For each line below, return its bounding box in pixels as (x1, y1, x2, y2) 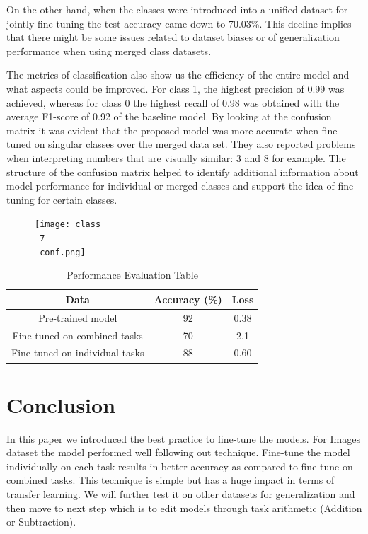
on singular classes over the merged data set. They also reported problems (34, 137, 356, 151)
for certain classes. (38, 192, 117, 207)
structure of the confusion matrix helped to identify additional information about (6, 164, 359, 179)
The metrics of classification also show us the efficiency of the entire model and (6, 67, 350, 82)
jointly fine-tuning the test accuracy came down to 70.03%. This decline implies (6, 16, 352, 30)
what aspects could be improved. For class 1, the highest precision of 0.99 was (6, 81, 345, 95)
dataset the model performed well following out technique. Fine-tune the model (6, 445, 350, 460)
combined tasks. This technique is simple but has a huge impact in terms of (6, 472, 335, 487)
